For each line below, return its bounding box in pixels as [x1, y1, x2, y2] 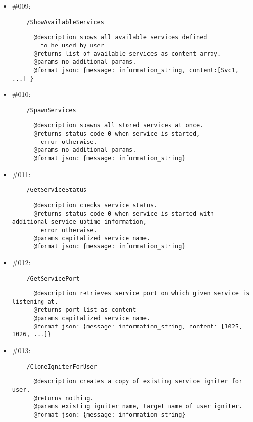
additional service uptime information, [12, 218, 147, 226]
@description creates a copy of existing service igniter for [33, 378, 243, 385]
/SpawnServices [26, 106, 76, 114]
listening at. [12, 298, 58, 305]
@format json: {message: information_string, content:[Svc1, [33, 66, 239, 74]
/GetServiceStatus [26, 187, 87, 194]
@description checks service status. [33, 201, 158, 209]
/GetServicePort [26, 275, 80, 282]
